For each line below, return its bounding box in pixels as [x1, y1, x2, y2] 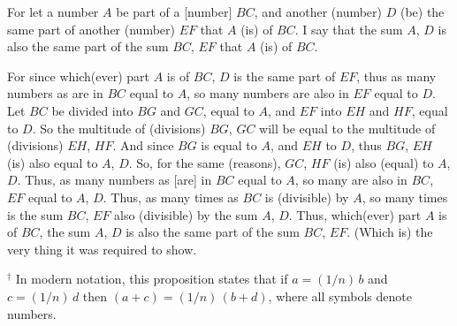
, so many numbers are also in [187, 84, 349, 102]
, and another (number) [254, 3, 383, 20]
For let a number [7, 3, 99, 20]
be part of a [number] [116, 3, 232, 20]
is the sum [7, 205, 64, 224]
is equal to [201, 136, 257, 155]
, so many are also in [294, 171, 407, 189]
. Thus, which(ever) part [288, 205, 422, 224]
